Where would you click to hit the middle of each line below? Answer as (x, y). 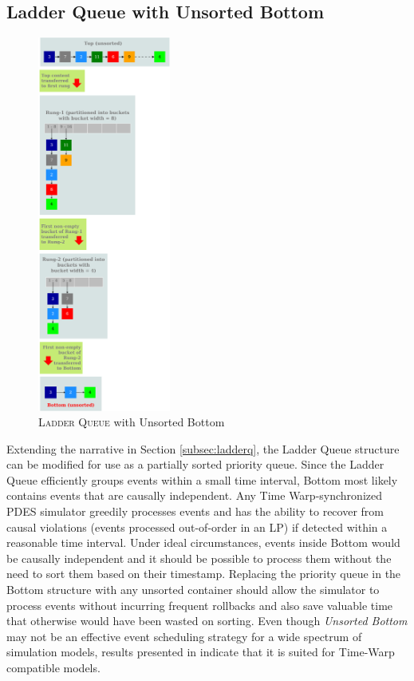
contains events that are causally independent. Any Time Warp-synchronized (194, 495)
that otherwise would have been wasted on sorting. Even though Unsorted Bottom (207, 621)
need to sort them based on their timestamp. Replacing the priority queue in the (204, 574)
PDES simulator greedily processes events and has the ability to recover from (195, 511)
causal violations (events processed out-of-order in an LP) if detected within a (197, 527)
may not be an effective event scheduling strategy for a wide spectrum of (184, 636)
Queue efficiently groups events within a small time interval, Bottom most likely (202, 479)
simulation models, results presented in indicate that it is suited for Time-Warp (201, 652)
